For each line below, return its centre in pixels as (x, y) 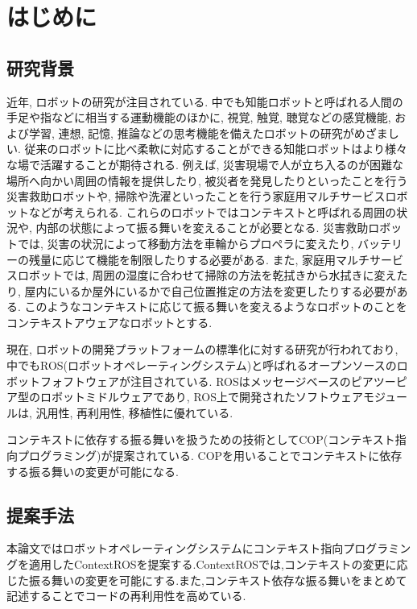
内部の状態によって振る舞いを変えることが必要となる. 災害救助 (202, 228)
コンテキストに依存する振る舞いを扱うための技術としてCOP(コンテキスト (201, 439)
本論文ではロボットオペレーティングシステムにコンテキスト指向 (175, 548)
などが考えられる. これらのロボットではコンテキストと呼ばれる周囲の (213, 211)
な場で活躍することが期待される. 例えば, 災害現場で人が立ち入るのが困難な (205, 164)
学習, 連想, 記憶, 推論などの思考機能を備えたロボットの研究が (191, 133)
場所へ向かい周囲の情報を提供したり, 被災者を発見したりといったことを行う (207, 180)
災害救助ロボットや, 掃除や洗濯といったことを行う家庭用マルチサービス (196, 196)
